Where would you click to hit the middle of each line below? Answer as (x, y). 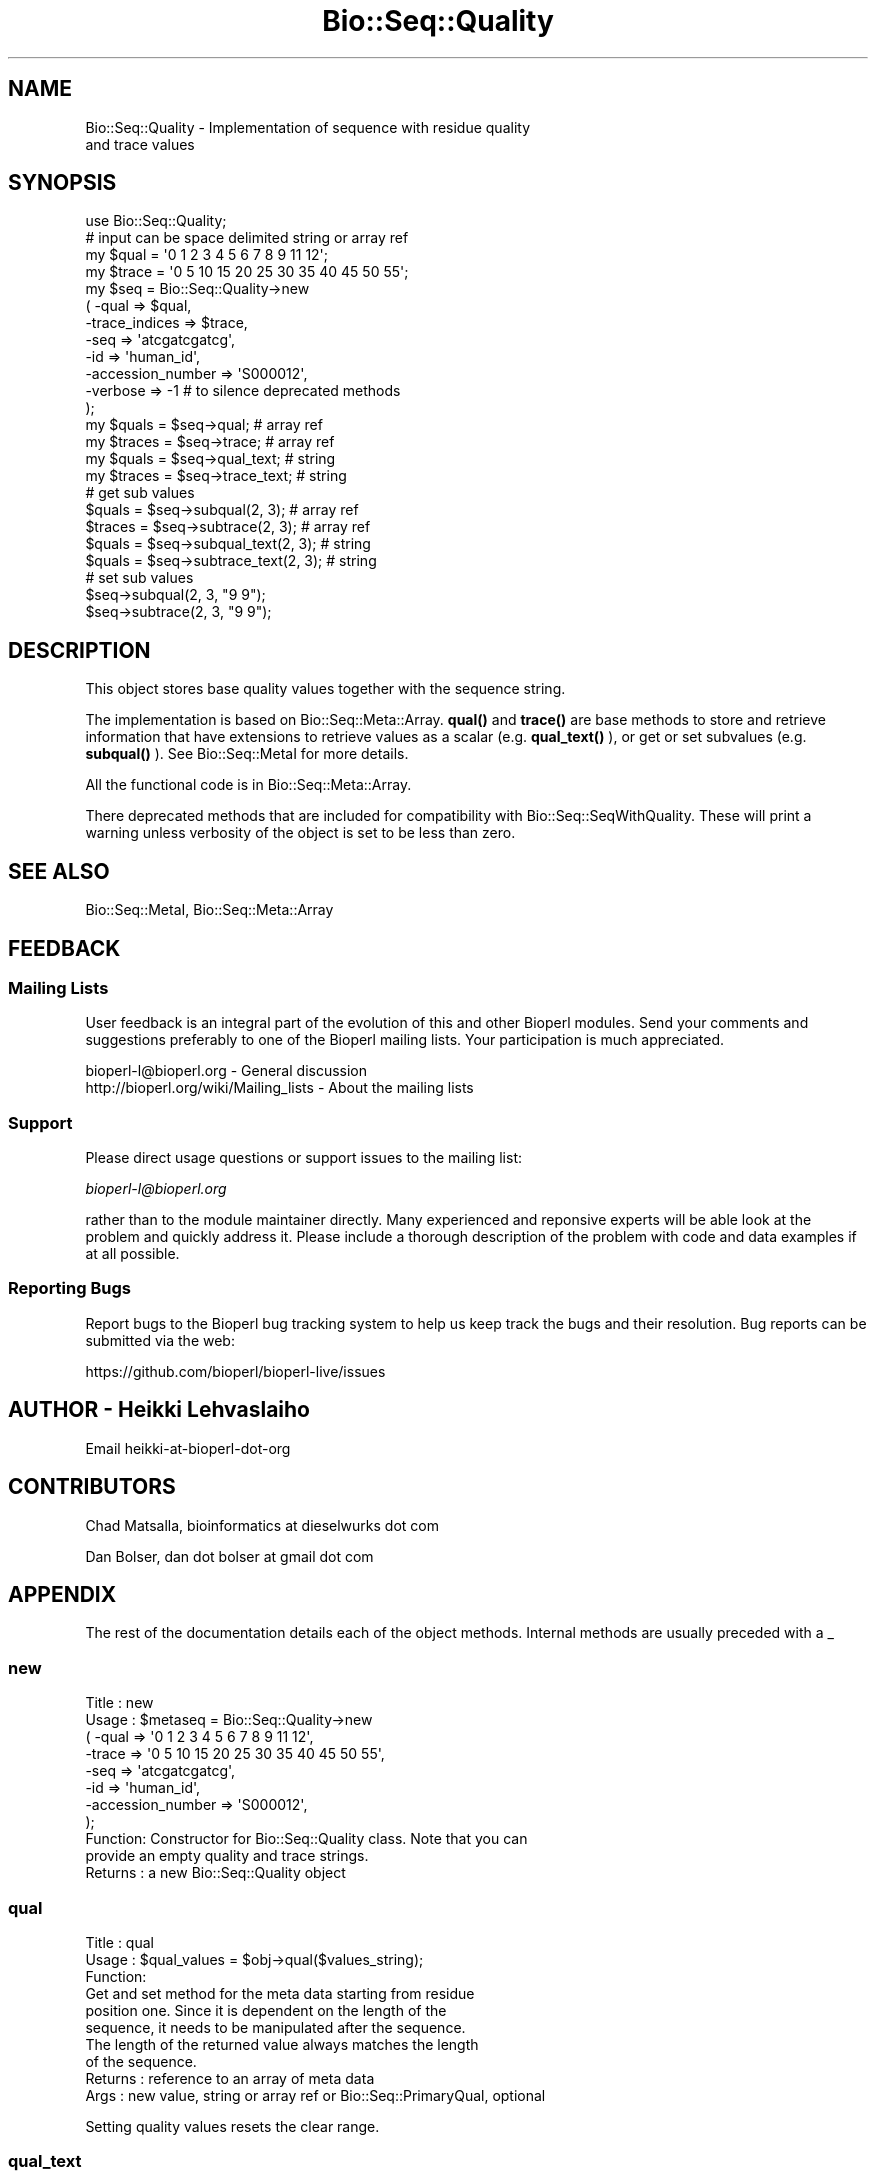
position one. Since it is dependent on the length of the (266, 2010)
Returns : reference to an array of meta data (230, 2078)
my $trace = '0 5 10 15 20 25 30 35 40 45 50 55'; (247, 272)
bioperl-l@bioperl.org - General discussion (226, 1071)
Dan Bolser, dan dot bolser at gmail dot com (229, 1556)
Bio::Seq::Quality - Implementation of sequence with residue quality (308, 127)
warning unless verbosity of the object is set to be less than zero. (300, 833)
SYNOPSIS (62, 183)
